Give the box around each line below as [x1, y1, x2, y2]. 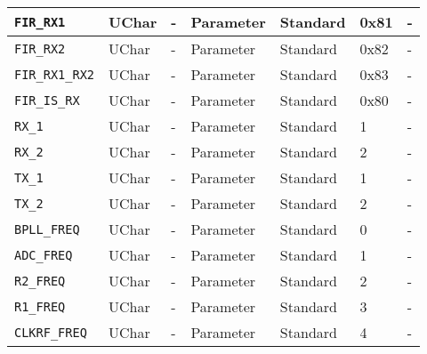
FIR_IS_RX [14, 93, 80, 108]
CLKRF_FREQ [14, 325, 87, 340]
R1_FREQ [14, 299, 66, 314]
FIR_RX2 [14, 41, 66, 56]
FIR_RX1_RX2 [14, 67, 95, 82]
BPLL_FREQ [14, 221, 80, 237]
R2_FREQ [14, 273, 66, 288]
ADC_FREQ [14, 247, 73, 262]
